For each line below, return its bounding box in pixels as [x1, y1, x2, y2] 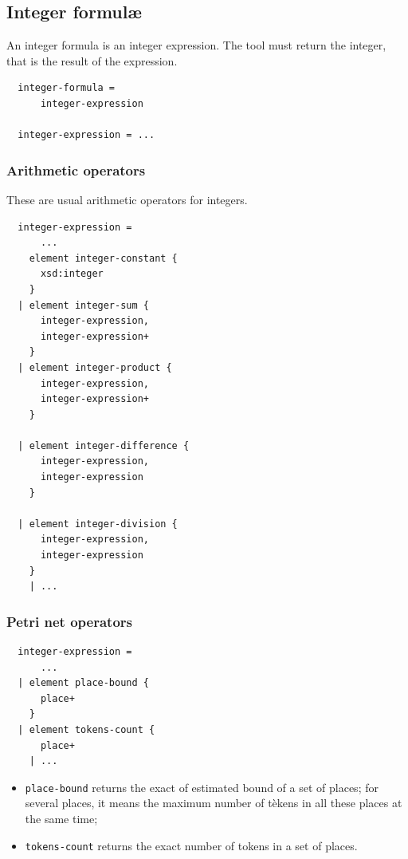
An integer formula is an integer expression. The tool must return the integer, [6, 37, 386, 53]
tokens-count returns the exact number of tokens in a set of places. [25, 837, 358, 853]
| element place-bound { [18, 677, 149, 689]
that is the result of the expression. [6, 52, 178, 69]
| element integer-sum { [18, 299, 149, 311]
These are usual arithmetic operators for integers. [6, 191, 248, 207]
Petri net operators [6, 611, 132, 631]
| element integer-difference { [18, 439, 190, 451]
